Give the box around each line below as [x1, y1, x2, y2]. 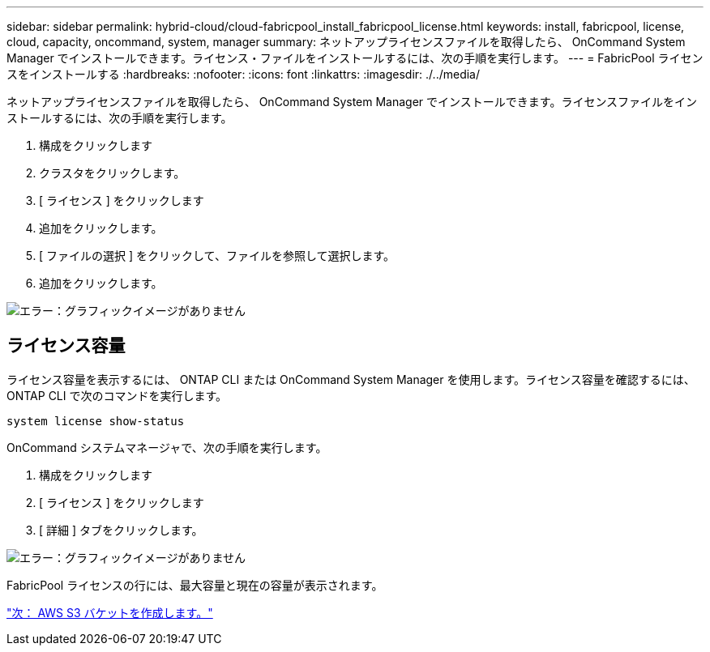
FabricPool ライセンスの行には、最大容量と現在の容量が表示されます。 [6, 577, 383, 592]
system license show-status [6, 414, 185, 428]
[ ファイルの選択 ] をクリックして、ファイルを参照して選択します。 [39, 249, 396, 262]
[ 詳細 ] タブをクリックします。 [39, 522, 203, 537]
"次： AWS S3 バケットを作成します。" [6, 605, 213, 620]
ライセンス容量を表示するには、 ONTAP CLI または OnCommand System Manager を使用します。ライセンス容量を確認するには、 [6, 372, 695, 386]
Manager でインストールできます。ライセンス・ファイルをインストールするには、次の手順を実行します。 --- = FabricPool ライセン [6, 51, 704, 65]
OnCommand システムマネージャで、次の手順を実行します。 [6, 440, 327, 454]
